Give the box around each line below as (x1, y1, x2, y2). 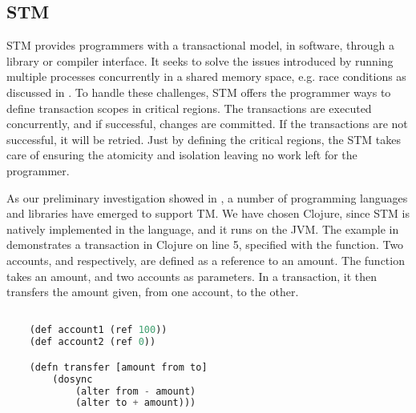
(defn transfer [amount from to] (29, 361, 208, 373)
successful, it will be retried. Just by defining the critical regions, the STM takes (6, 130, 401, 147)
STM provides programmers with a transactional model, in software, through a (6, 37, 394, 54)
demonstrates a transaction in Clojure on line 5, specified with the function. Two (6, 236, 404, 253)
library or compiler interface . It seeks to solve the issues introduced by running (6, 52, 394, 69)
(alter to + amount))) (75, 397, 196, 409)
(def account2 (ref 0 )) (29, 336, 156, 348)
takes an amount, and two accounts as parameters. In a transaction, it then (6, 267, 378, 284)
